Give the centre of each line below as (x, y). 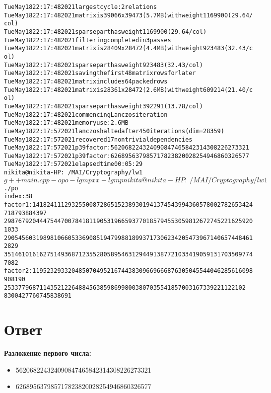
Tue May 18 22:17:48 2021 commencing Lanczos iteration (86, 115)
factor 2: (18, 271)
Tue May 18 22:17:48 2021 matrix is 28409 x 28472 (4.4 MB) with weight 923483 (114, 48)
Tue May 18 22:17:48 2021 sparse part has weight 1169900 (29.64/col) (105, 32)
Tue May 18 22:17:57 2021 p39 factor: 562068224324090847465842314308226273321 (127, 148)
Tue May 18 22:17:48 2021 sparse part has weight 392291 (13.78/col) (103, 106)
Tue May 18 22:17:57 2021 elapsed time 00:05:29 (73, 164)
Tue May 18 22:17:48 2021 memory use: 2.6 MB (66, 123)
